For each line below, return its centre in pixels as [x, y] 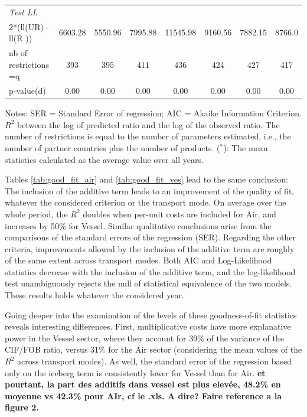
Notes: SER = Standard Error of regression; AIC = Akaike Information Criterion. [153, 113]
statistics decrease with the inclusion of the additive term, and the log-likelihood [150, 271]
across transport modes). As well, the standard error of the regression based [154, 361]
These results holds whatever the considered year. [94, 295]
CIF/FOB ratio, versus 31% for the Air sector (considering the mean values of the [153, 349]
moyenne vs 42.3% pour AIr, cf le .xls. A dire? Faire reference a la [143, 395]
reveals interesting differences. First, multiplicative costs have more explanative [148, 326]
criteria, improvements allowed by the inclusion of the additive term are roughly [150, 248]
